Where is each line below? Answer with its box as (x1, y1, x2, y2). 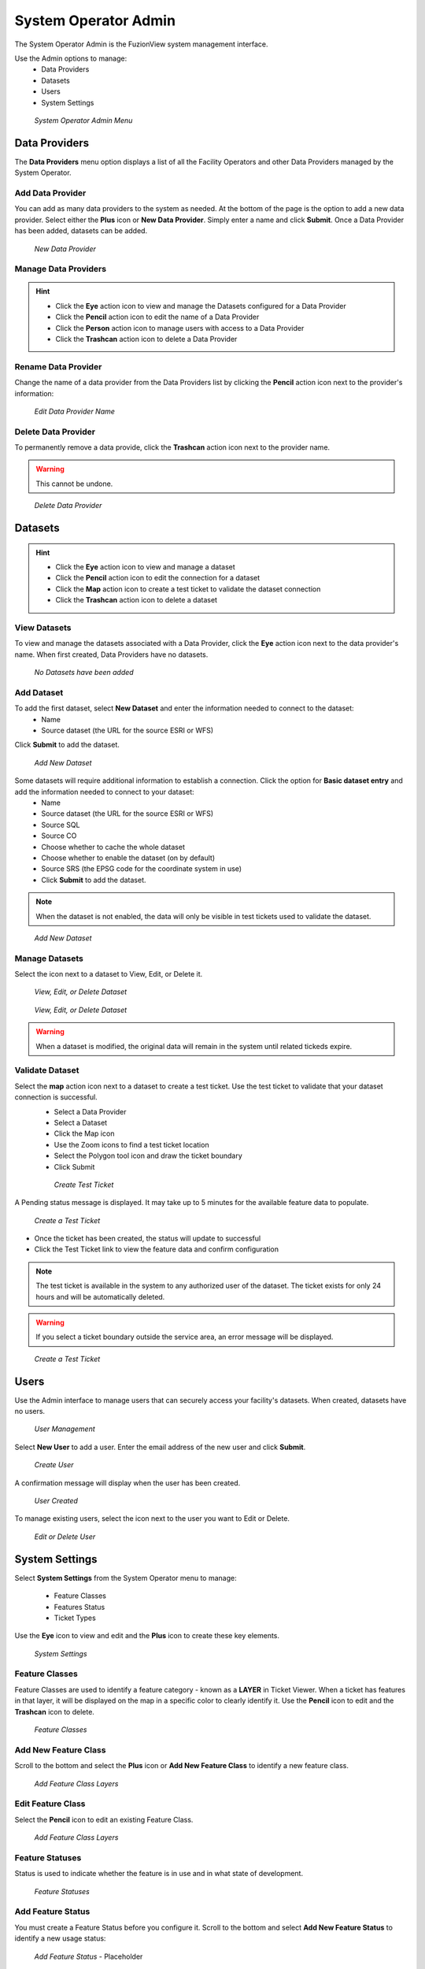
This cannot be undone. (35, 479, 113, 488)
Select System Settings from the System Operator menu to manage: (14, 1573, 237, 1582)
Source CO (41, 831, 77, 840)
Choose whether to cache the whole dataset (41, 842, 185, 851)
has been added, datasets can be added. (14, 226, 148, 235)
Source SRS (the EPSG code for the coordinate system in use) (41, 864, 242, 873)
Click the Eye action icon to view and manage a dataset (55, 562, 235, 572)
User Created (34, 1496, 79, 1506)
